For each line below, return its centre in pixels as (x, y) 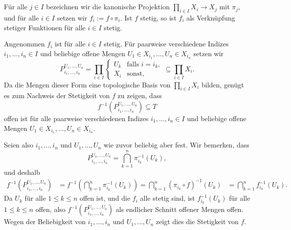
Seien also (19, 145)
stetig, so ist (158, 17)
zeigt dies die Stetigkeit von (197, 221)
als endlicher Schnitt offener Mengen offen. (179, 209)
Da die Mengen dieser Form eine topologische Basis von (87, 84)
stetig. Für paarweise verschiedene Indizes (166, 44)
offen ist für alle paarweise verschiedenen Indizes (76, 118)
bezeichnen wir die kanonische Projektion (108, 7)
